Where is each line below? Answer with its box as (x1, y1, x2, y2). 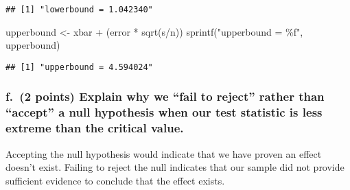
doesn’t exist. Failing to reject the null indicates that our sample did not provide (5, 160, 345, 174)
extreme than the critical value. (5, 119, 184, 136)
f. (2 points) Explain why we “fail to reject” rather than (5, 88, 325, 105)
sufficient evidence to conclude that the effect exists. (5, 173, 225, 187)
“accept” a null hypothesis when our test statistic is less (5, 104, 323, 121)
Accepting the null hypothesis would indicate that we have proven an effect (5, 146, 322, 161)
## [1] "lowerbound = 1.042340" (5, 5, 153, 14)
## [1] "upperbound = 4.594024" (5, 62, 153, 72)
